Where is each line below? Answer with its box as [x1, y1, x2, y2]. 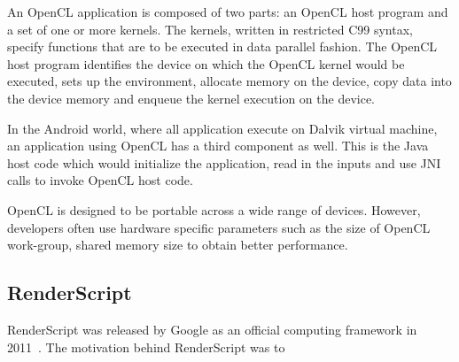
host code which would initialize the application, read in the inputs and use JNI [7, 153, 441, 172]
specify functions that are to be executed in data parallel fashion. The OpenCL [7, 37, 438, 56]
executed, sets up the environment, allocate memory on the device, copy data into [7, 72, 452, 90]
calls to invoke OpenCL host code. [7, 171, 193, 189]
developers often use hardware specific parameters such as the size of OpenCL [7, 218, 431, 236]
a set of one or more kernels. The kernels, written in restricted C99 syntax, [7, 19, 413, 38]
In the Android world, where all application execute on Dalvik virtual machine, [7, 119, 438, 137]
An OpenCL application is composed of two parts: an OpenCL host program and [7, 3, 448, 20]
